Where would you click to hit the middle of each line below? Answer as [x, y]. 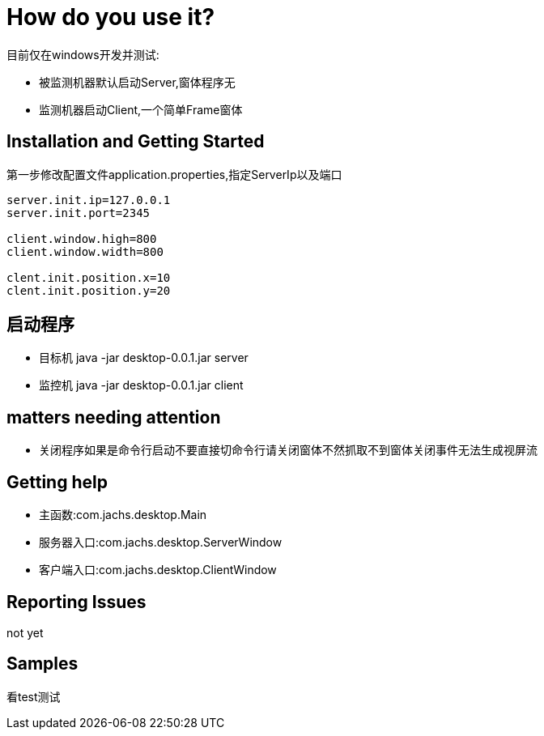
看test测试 [34, 696]
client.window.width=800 [85, 251]
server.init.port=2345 [79, 213]
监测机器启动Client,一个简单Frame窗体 [141, 109]
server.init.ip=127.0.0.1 [89, 200]
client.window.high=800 [82, 238]
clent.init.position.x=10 [89, 277]
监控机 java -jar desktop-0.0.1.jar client [141, 385]
